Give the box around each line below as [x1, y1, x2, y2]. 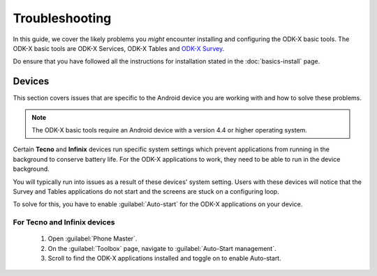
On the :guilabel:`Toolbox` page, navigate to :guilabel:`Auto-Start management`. [47, 244, 276, 252]
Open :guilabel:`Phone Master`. [47, 234, 138, 243]
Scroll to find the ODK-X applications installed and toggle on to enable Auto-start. [47, 254, 282, 263]
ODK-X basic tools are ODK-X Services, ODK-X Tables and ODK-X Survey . [13, 44, 225, 52]
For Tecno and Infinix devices [13, 217, 115, 227]
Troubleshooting [13, 10, 112, 26]
